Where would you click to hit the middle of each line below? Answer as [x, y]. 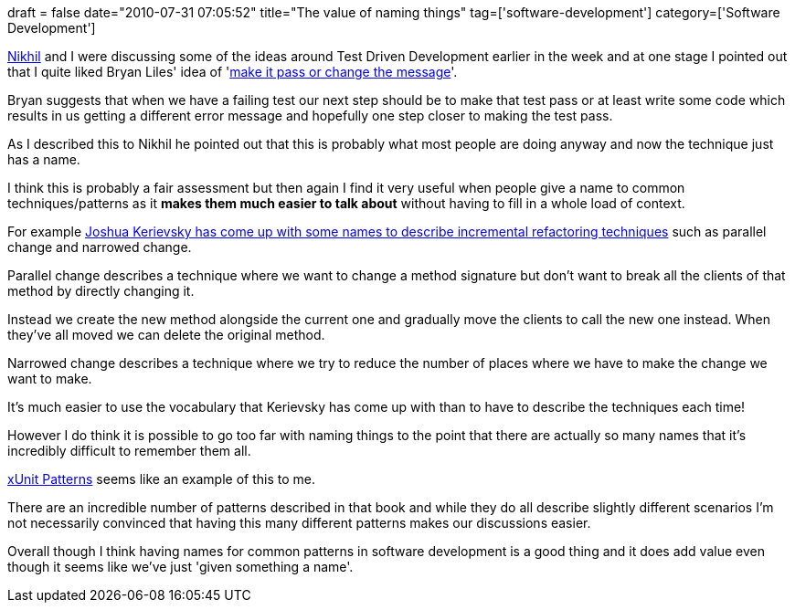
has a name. [44, 159]
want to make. [50, 379]
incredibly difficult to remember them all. [129, 451]
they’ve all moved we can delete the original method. [166, 335]
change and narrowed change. [100, 247]
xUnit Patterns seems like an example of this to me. [161, 479]
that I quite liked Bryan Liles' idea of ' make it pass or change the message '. [233, 72]
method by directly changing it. [101, 291]
